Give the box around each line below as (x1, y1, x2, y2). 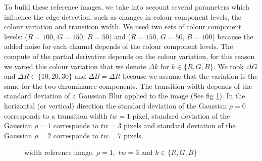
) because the (212, 31, 253, 41)
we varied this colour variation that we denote (4, 61, 146, 71)
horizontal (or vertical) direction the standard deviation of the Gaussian (4, 100, 227, 111)
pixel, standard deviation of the (132, 110, 230, 121)
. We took (213, 61, 244, 71)
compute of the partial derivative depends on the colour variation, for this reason (4, 50, 255, 61)
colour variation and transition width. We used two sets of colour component (4, 21, 242, 32)
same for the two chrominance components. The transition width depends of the (4, 80, 252, 91)
